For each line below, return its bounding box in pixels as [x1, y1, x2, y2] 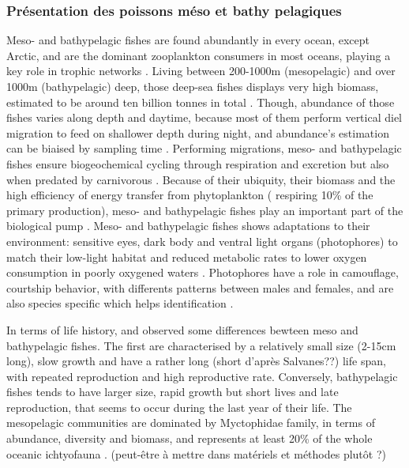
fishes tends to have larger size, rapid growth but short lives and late [6, 383, 339, 400]
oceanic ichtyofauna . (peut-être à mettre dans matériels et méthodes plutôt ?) [6, 445, 386, 462]
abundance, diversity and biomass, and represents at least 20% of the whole [6, 430, 373, 447]
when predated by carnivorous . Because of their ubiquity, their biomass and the [6, 171, 396, 187]
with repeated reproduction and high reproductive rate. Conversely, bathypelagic [6, 368, 398, 384]
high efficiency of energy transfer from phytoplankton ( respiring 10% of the [6, 187, 373, 203]
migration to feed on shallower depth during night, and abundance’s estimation [6, 124, 389, 141]
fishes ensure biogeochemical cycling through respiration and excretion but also [6, 155, 389, 172]
